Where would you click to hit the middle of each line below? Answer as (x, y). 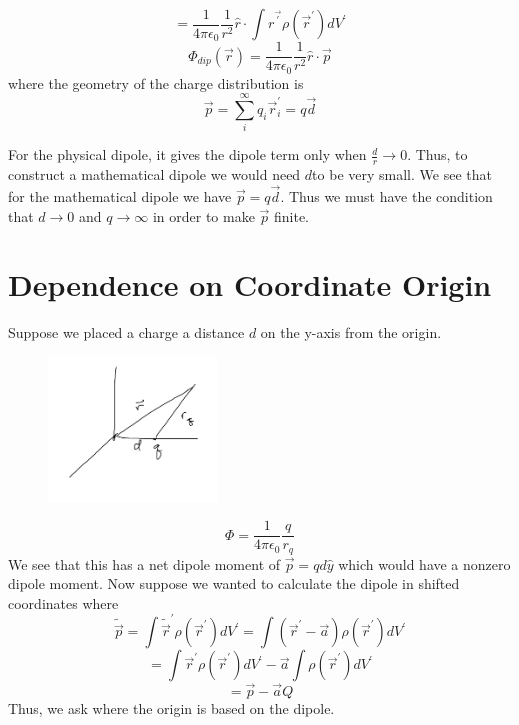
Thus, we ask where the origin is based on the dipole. (171, 707)
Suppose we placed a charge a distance (126, 332)
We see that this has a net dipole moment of (144, 563)
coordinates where (63, 602)
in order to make (203, 215)
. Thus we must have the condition (386, 195)
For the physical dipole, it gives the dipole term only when (187, 154)
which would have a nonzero (424, 563)
